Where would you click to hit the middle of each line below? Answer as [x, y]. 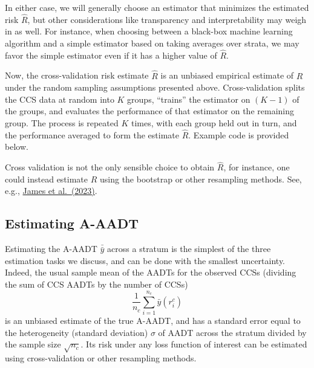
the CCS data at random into [60, 99]
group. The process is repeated [62, 123]
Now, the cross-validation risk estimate [77, 75]
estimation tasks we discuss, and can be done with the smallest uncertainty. [145, 260]
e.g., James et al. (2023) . [51, 191]
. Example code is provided [239, 134]
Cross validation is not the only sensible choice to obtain [110, 167]
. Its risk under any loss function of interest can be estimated [194, 344]
